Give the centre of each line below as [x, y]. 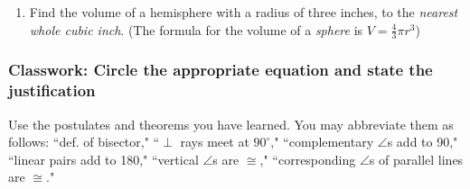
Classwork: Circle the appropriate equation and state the [221, 70]
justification [52, 90]
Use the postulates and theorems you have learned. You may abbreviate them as [231, 124]
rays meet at [215, 142]
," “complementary [322, 142]
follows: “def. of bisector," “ [84, 142]
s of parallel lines [416, 159]
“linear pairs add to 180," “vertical [103, 159]
